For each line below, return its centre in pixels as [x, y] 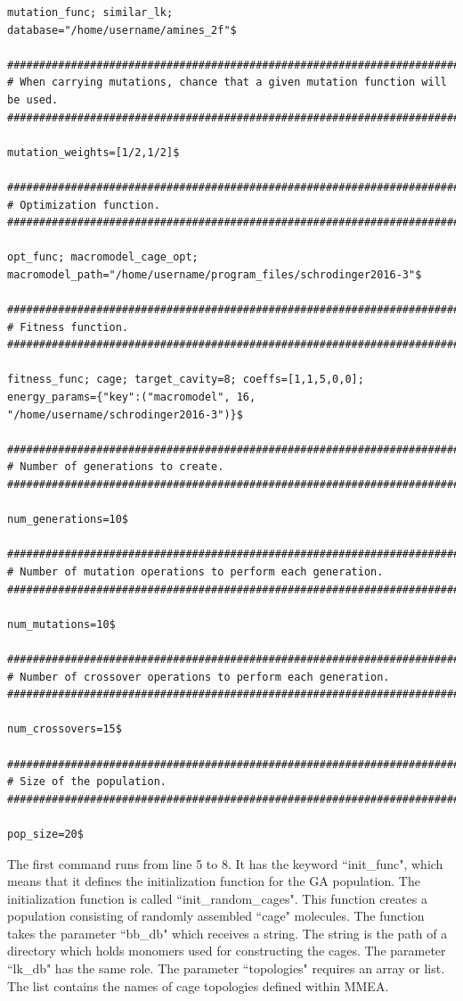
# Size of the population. [87, 782]
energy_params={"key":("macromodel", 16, [132, 397]
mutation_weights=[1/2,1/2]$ [93, 152]
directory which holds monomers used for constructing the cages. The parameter [227, 951]
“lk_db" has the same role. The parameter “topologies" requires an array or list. [226, 968]
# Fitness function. [68, 327]
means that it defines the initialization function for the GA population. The [214, 881]
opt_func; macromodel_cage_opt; [103, 257]
